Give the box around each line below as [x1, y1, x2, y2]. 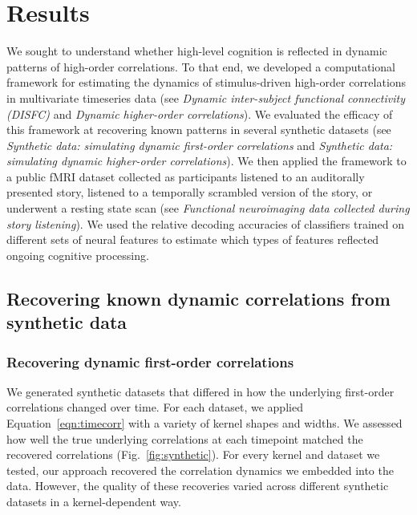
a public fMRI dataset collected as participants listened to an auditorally [6, 168, 365, 185]
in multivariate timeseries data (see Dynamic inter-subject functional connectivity [6, 89, 405, 106]
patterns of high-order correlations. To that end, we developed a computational [6, 58, 395, 75]
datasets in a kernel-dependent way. [6, 493, 181, 509]
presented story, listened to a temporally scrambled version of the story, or [6, 184, 373, 201]
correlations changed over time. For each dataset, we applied [6, 399, 303, 416]
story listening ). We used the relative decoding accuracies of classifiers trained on [6, 215, 405, 232]
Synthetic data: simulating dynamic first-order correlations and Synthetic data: [6, 136, 393, 153]
